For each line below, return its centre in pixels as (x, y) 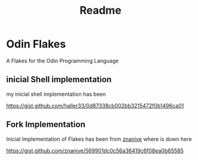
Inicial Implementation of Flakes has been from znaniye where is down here (99, 139)
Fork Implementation (46, 124)
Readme (100, 10)
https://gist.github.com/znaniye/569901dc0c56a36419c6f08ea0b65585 (95, 150)
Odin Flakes (36, 44)
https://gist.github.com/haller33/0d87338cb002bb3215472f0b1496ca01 (95, 105)
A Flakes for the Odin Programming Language (63, 61)
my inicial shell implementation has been (56, 94)
